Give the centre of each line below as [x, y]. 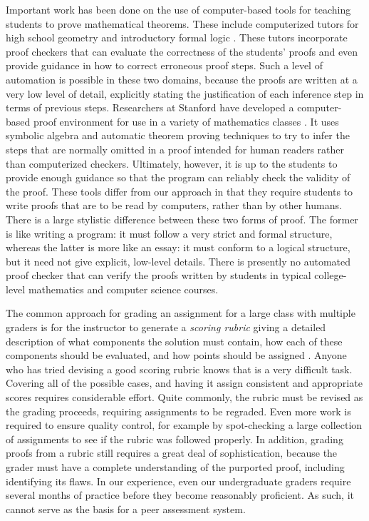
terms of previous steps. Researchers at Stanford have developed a [150, 107]
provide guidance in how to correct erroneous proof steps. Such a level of [164, 65]
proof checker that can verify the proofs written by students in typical [158, 275]
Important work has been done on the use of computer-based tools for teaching [178, 9]
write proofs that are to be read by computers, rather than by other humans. [174, 205]
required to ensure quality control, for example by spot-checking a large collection [184, 425]
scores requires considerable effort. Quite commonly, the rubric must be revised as [184, 397]
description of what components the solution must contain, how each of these [174, 341]
